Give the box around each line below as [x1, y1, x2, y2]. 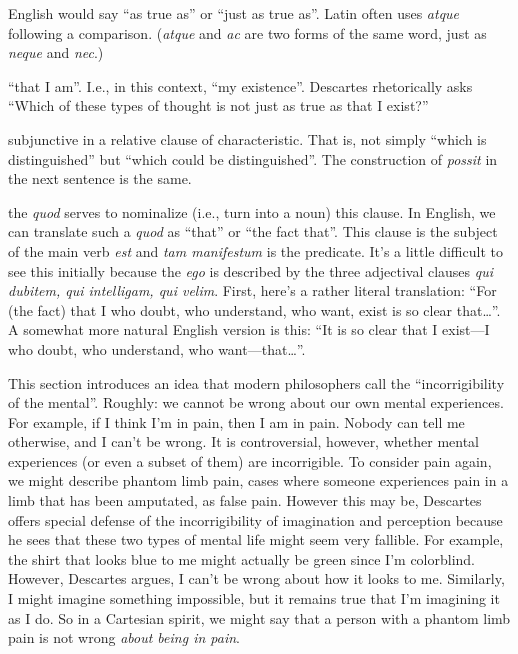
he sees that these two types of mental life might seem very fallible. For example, [8, 529, 504, 550]
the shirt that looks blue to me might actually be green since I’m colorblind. [8, 548, 476, 569]
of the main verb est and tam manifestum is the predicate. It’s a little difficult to [8, 240, 503, 261]
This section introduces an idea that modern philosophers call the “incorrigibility [8, 372, 505, 393]
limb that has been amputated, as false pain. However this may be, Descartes [8, 490, 482, 511]
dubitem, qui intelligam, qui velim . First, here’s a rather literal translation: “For [8, 280, 497, 301]
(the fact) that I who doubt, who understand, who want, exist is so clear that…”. [8, 299, 501, 320]
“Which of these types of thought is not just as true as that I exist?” [8, 95, 429, 116]
